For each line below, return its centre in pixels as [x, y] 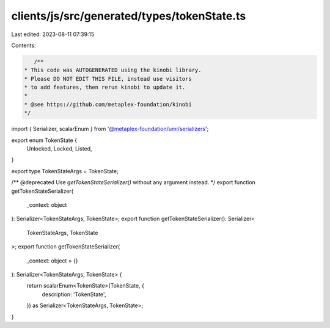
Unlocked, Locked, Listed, [59, 149]
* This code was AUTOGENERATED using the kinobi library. [113, 70]
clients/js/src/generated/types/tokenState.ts [129, 16]
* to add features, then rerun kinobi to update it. [105, 88]
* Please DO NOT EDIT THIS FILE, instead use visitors [108, 79]
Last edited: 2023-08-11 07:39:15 [53, 34]
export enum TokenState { [44, 140]
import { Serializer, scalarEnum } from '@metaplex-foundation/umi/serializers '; [110, 129]
